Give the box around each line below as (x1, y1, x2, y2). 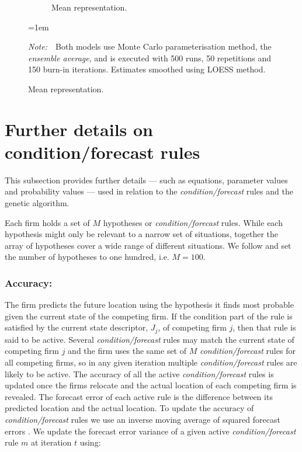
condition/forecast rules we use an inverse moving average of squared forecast (5, 413, 280, 426)
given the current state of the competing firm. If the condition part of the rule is (5, 310, 293, 322)
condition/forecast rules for (199, 345, 296, 357)
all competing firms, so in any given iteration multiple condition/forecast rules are (5, 356, 297, 368)
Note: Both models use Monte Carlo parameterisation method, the (28, 40, 272, 53)
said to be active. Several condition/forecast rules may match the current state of (5, 333, 294, 345)
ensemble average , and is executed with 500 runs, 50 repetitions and (28, 51, 272, 64)
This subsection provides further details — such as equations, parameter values (5, 173, 288, 186)
